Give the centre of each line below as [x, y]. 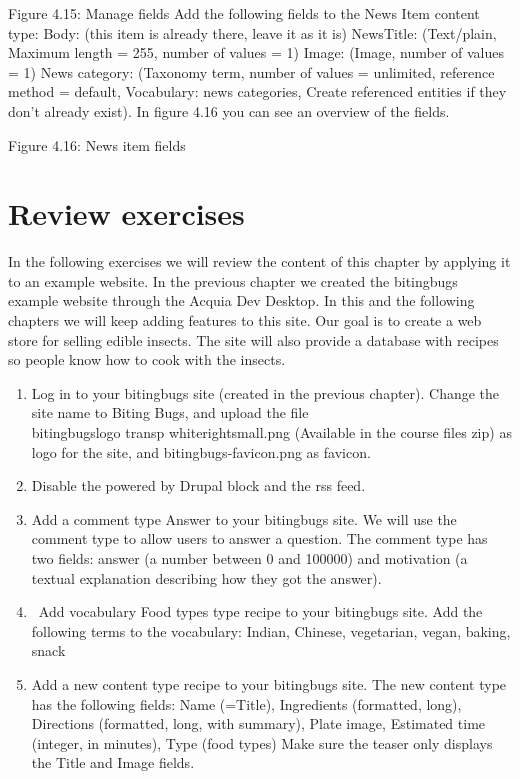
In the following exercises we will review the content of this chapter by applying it [259, 261]
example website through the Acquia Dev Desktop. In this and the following [241, 300]
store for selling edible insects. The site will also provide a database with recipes [253, 339]
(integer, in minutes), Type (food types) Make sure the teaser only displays [262, 742]
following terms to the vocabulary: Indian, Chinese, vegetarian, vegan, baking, [271, 630]
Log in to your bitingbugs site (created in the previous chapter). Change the [265, 392]
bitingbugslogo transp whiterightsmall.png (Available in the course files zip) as [271, 432]
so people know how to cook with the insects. [147, 359]
